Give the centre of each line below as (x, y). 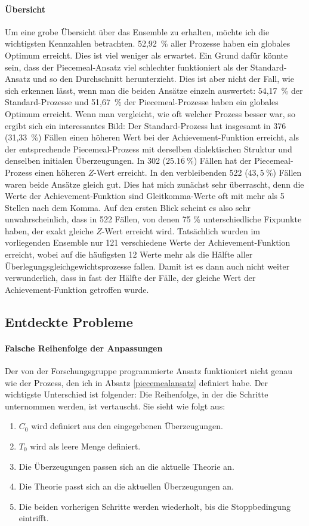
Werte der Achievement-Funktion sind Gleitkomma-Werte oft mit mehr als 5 (145, 196)
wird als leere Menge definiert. (85, 446)
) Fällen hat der (223, 160)
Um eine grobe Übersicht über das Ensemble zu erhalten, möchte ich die (137, 31)
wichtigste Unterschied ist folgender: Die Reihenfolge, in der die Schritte (137, 394)
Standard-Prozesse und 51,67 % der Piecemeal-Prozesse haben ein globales (142, 102)
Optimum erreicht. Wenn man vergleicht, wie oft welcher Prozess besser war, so (150, 113)
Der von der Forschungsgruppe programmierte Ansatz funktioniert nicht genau (149, 371)
